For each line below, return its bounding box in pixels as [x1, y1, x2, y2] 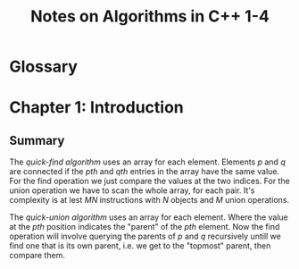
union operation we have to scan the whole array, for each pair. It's [9, 185, 255, 196]
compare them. [9, 250, 65, 261]
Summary [9, 132, 65, 148]
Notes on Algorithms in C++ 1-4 [30, 6, 270, 27]
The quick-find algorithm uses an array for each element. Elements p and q [9, 156, 286, 167]
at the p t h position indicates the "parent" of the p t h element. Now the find [9, 222, 280, 232]
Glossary [9, 56, 79, 77]
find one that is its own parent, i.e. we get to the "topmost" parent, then [9, 240, 271, 251]
